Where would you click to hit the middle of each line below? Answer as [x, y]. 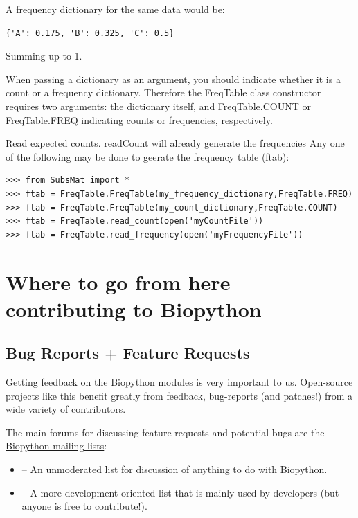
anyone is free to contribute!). [84, 506]
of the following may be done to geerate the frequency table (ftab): [147, 156]
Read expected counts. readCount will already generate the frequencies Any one [175, 143]
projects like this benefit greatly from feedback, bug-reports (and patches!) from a [179, 395]
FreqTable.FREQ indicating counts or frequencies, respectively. [139, 119]
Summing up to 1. [44, 56]
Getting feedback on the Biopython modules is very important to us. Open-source [179, 382]
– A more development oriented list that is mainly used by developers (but [180, 492]
